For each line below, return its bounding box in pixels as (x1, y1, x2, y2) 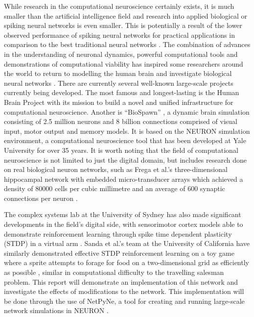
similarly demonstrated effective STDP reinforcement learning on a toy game (4, 247, 234, 258)
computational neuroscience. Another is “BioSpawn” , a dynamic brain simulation (4, 106, 250, 117)
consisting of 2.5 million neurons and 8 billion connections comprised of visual (4, 116, 237, 126)
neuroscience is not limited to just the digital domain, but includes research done (4, 154, 247, 165)
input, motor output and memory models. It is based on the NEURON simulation (4, 125, 250, 136)
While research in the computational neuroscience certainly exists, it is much (4, 1, 234, 11)
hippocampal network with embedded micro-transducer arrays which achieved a (4, 173, 243, 184)
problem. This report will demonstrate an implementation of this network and (4, 276, 238, 287)
